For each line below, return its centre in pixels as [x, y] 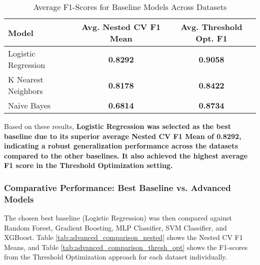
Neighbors [25, 91]
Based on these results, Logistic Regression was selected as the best [117, 126]
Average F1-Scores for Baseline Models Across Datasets [130, 7]
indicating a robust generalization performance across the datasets [121, 146]
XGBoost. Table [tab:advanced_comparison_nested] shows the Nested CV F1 [123, 237]
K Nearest [26, 79]
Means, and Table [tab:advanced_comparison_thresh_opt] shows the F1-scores [126, 247]
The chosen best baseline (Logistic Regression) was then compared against [118, 218]
